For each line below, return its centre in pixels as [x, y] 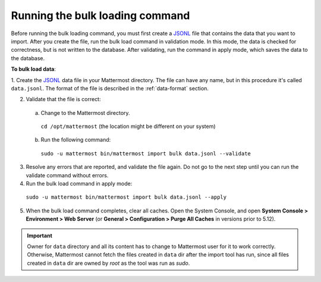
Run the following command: [76, 140]
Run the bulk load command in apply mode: [79, 184]
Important [40, 236]
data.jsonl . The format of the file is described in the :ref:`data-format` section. [110, 88]
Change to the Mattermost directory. [85, 112]
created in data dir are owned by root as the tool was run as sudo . [108, 263]
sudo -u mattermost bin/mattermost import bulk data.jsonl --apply [126, 197]
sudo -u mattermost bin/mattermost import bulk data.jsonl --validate [146, 153]
